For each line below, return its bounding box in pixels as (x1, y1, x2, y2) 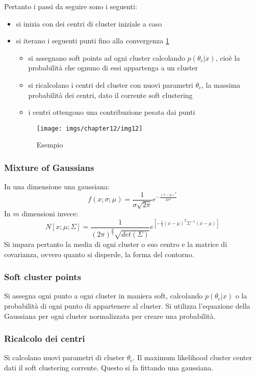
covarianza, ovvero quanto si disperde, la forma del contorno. (4, 248, 194, 259)
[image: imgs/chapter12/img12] (36, 124, 143, 132)
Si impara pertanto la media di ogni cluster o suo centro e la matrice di (4, 238, 227, 249)
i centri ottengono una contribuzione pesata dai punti (28, 107, 195, 117)
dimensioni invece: (21, 208, 79, 219)
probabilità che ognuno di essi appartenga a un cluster (28, 62, 198, 73)
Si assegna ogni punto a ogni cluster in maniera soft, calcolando (4, 290, 203, 301)
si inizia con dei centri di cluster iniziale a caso (16, 18, 162, 29)
